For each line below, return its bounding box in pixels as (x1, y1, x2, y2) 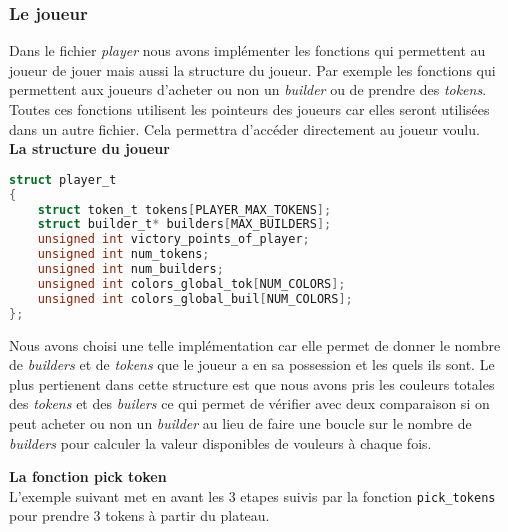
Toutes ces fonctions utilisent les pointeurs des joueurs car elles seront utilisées (9, 99, 490, 119)
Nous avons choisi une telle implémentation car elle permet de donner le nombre (9, 334, 501, 355)
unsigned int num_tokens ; (37, 247, 210, 262)
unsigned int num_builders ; (37, 262, 224, 277)
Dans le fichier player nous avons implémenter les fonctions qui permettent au (9, 40, 486, 61)
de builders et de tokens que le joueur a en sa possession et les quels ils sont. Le (9, 354, 495, 375)
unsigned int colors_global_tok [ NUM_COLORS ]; (37, 276, 346, 291)
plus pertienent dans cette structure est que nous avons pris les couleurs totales (9, 373, 495, 394)
